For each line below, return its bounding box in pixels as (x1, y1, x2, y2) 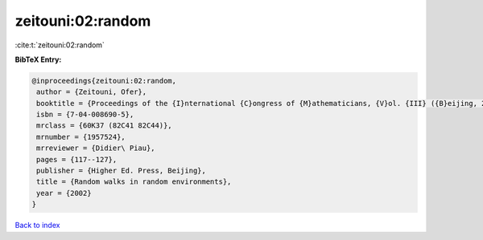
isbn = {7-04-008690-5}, (36, 110, 134, 120)
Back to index (14, 221, 60, 230)
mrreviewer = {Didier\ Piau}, (36, 144, 156, 153)
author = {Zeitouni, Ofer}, (36, 87, 147, 96)
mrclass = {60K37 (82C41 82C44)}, (36, 121, 172, 130)
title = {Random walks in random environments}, (36, 177, 232, 186)
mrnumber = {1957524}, (36, 132, 126, 141)
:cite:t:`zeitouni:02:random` (14, 40, 105, 50)
